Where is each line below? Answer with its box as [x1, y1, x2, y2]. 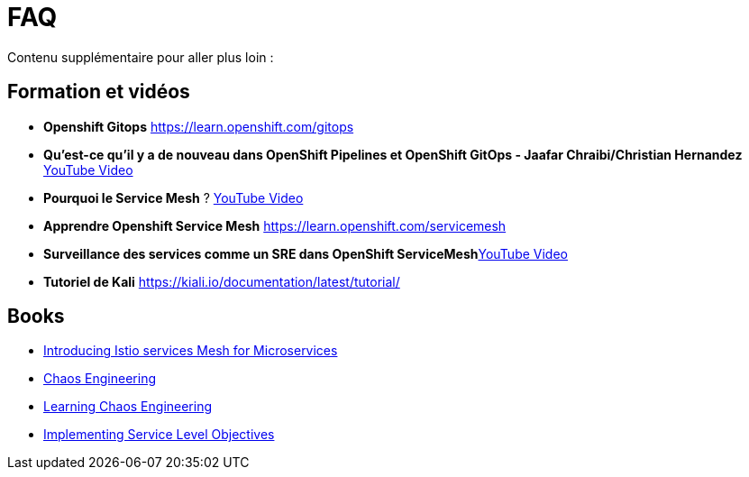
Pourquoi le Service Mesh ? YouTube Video [43, 189, 304, 206]
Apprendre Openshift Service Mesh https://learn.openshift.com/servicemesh [43, 217, 507, 234]
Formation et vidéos [7, 80, 190, 104]
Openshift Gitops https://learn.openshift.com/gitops [43, 118, 354, 134]
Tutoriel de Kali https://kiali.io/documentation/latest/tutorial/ [43, 273, 400, 289]
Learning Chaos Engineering [43, 399, 213, 415]
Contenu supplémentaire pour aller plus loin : [7, 49, 274, 65]
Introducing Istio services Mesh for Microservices [43, 343, 338, 359]
